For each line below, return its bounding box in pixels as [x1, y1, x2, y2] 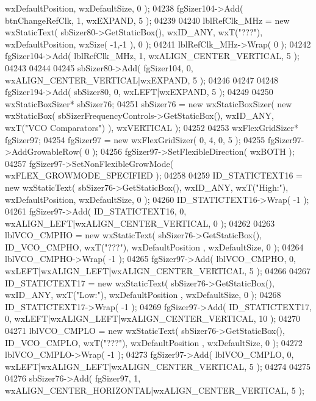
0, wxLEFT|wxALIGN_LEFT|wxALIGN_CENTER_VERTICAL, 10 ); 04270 [5, 312, 300, 325]
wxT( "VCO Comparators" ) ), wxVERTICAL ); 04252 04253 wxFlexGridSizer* [5, 121, 298, 133]
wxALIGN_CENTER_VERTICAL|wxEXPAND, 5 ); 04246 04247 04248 [5, 73, 279, 86]
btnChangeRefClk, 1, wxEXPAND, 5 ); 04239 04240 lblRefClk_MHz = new [5, 13, 290, 26]
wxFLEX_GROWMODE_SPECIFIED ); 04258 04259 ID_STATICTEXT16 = [5, 169, 303, 182]
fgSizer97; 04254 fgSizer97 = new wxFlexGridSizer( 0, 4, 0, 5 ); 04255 [5, 133, 265, 146]
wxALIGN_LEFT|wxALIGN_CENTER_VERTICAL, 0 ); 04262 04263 [5, 216, 275, 229]
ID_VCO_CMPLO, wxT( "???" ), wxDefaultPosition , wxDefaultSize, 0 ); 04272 [5, 336, 303, 349]
